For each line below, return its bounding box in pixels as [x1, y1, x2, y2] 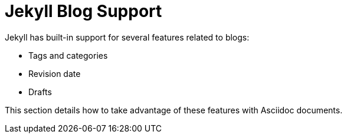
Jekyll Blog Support [5, 1, 162, 21]
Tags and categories [28, 50, 108, 60]
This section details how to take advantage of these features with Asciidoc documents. [5, 105, 343, 115]
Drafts [28, 86, 52, 97]
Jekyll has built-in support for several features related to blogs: [5, 32, 250, 42]
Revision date [28, 68, 81, 79]
